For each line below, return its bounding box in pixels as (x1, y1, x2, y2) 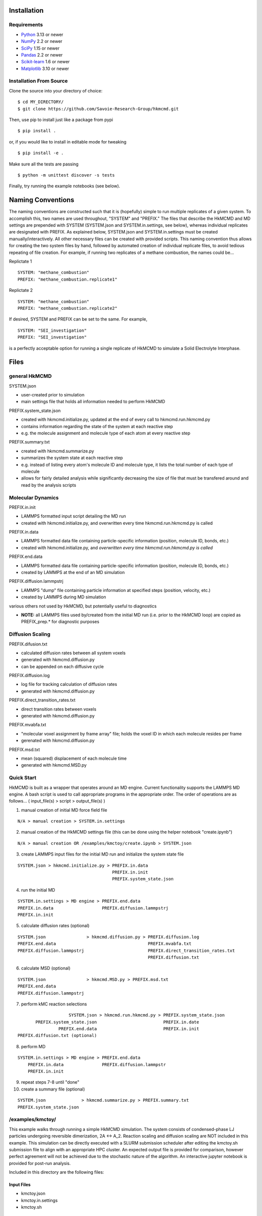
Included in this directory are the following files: (9, 1169, 104, 1175)
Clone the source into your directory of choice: (9, 88, 103, 93)
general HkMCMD (9, 373, 52, 379)
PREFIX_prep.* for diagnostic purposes (21, 619, 99, 625)
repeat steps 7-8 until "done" (21, 1079, 80, 1085)
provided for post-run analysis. (9, 1160, 71, 1166)
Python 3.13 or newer (21, 32, 64, 37)
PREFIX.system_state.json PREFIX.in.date (35, 1019, 199, 1025)
